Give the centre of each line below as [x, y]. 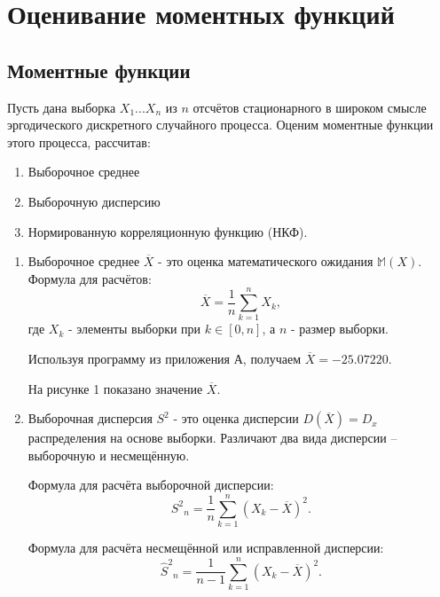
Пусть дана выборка [62, 107]
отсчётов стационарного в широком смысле [310, 107]
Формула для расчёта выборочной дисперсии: [151, 485]
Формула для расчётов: [90, 278]
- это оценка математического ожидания [266, 261]
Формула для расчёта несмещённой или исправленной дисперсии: [206, 548]
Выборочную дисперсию [94, 201]
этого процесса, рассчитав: [79, 141]
